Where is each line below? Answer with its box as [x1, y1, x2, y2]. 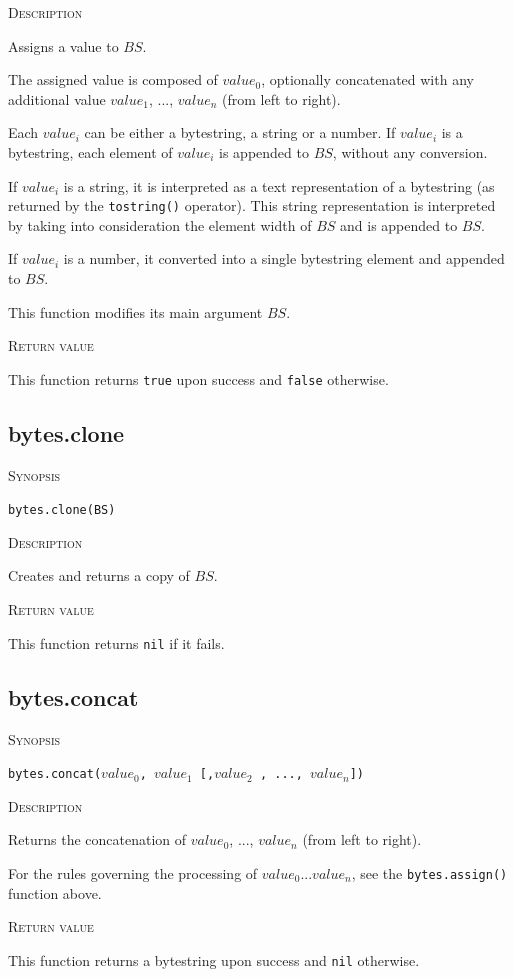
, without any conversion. [332, 141, 488, 162]
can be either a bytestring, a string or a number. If [84, 122, 396, 143]
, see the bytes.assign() [351, 862, 508, 883]
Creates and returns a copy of [8, 565, 190, 586]
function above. [8, 882, 102, 903]
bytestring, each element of [8, 141, 173, 162]
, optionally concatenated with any [261, 69, 474, 90]
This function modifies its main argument [8, 301, 263, 322]
